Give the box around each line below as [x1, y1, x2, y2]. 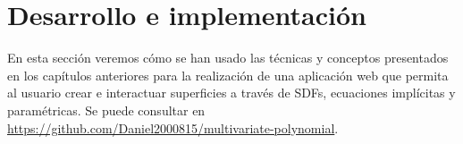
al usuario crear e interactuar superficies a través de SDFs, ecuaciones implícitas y [7, 83, 456, 102]
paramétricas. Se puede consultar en [7, 100, 206, 119]
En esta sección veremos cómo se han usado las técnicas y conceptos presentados [7, 48, 449, 67]
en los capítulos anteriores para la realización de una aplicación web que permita [7, 65, 449, 84]
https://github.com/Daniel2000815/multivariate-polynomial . [7, 118, 339, 137]
